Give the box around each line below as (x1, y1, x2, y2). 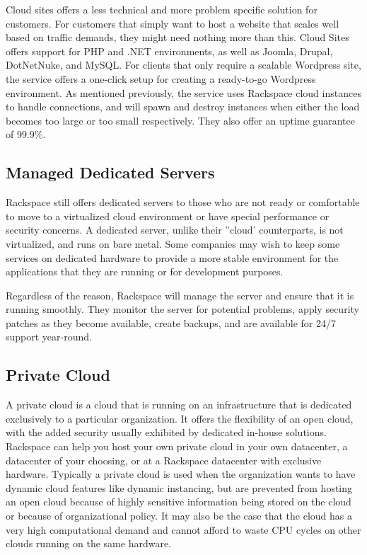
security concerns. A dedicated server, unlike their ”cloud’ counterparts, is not (6, 222, 344, 237)
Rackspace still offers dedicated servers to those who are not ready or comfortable (6, 195, 360, 210)
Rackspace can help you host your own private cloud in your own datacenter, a (6, 439, 348, 454)
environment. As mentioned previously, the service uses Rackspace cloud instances (6, 85, 361, 100)
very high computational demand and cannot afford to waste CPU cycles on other (6, 522, 361, 537)
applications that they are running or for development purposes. (6, 264, 284, 279)
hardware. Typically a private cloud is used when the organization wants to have (6, 467, 356, 481)
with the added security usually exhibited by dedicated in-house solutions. (6, 425, 327, 440)
